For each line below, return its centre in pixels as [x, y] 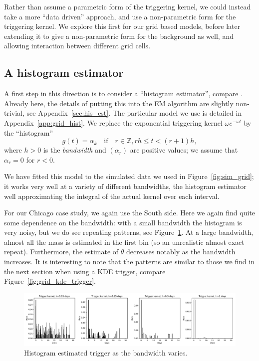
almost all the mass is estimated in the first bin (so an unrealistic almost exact [124, 242]
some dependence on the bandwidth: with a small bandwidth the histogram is [123, 222]
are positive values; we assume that [184, 150]
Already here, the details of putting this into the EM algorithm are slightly [119, 103]
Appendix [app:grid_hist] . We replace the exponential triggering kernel [113, 122]
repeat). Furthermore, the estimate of [61, 252]
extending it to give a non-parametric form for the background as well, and [119, 36]
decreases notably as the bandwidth [181, 252]
